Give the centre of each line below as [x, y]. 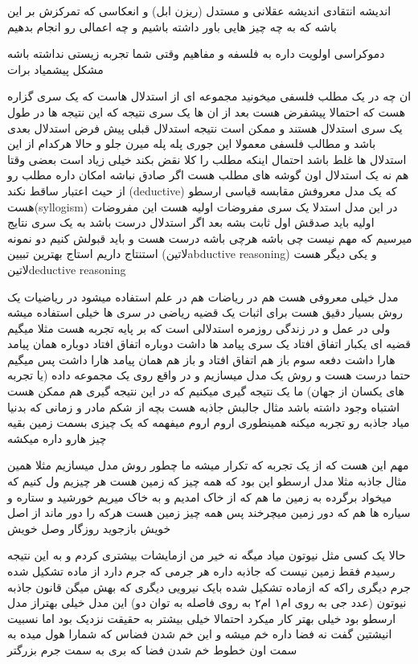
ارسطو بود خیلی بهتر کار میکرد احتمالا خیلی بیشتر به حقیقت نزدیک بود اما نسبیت [202, 618]
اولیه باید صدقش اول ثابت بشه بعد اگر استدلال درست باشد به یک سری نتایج [191, 222]
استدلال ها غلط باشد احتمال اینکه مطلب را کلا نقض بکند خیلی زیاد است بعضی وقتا [207, 159]
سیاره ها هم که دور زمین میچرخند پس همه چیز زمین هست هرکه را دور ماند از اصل [209, 512]
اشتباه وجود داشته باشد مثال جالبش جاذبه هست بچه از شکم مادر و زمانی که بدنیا [204, 406]
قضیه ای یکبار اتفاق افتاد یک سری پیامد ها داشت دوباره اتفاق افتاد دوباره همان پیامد [209, 344]
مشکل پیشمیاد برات [55, 69]
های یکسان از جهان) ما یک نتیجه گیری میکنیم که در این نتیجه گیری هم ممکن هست [206, 391]
